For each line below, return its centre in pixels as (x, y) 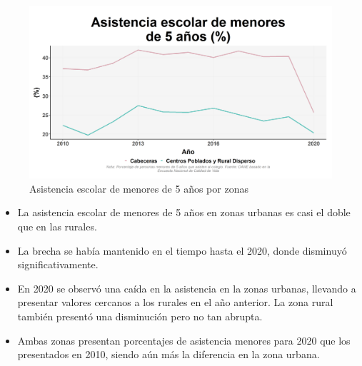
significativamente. (58, 264)
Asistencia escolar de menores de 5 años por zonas (139, 188)
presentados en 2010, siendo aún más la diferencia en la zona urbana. (169, 354)
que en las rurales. (57, 226)
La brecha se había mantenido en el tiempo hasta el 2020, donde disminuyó (182, 250)
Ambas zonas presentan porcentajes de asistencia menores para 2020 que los (184, 340)
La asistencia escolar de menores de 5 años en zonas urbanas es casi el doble (184, 212)
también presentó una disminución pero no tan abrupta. (140, 316)
